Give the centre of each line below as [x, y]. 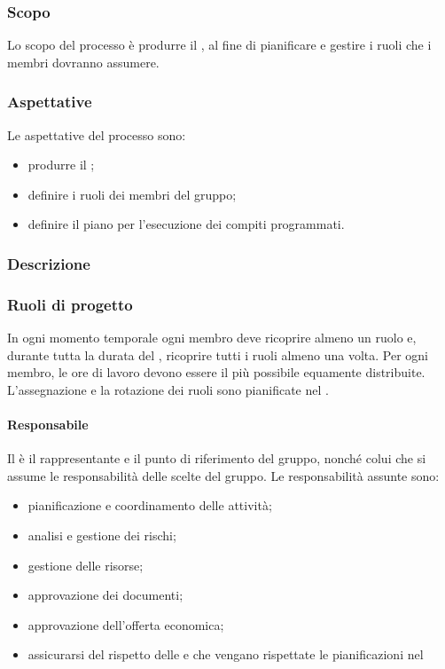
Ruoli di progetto [70, 304]
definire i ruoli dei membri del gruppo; [132, 194]
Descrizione [49, 263]
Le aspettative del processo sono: [97, 134]
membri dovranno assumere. [83, 62]
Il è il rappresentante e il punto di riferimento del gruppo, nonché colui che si [217, 458]
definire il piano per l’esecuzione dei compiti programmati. [186, 224]
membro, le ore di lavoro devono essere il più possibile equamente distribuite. [216, 372]
